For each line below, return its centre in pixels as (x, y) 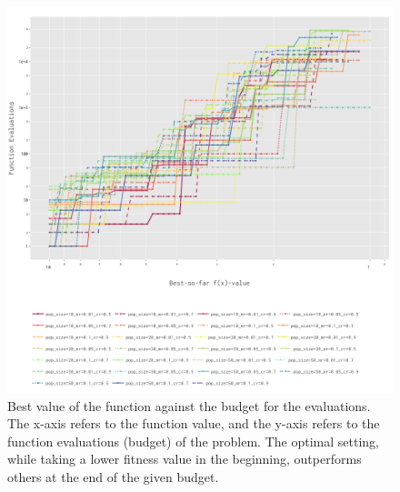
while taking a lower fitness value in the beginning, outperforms (185, 459)
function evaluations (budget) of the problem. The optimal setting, (193, 441)
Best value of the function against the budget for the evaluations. (189, 405)
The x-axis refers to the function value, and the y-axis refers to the (194, 423)
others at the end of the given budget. (113, 476)
